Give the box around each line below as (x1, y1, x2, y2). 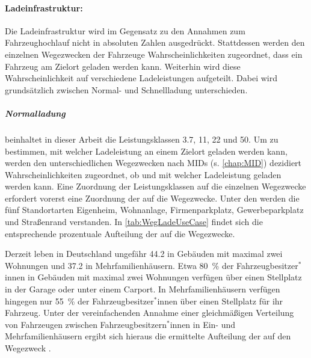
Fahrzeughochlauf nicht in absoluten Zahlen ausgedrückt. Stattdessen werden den (5, 36, 305, 49)
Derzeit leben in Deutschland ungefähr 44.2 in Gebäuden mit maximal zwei (5, 247, 283, 260)
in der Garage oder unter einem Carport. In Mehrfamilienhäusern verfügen (5, 283, 280, 295)
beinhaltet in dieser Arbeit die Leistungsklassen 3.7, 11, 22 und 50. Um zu (5, 132, 279, 145)
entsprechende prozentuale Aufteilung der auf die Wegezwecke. (5, 227, 235, 239)
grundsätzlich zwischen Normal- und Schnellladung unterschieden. (5, 83, 248, 96)
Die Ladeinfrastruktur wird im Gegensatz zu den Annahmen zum (5, 24, 245, 37)
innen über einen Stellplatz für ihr (157, 294, 283, 307)
